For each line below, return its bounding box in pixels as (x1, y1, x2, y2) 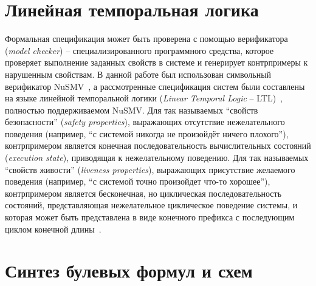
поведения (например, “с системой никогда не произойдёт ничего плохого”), (5, 127, 289, 140)
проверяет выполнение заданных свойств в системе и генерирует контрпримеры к (5, 56, 308, 69)
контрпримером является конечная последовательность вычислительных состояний (5, 139, 311, 152)
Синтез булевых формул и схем (5, 258, 253, 283)
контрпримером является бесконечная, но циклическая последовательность (5, 186, 282, 199)
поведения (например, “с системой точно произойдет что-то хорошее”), (5, 175, 270, 188)
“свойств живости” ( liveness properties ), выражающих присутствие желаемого (5, 163, 295, 175)
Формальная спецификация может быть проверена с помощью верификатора (5, 32, 288, 45)
